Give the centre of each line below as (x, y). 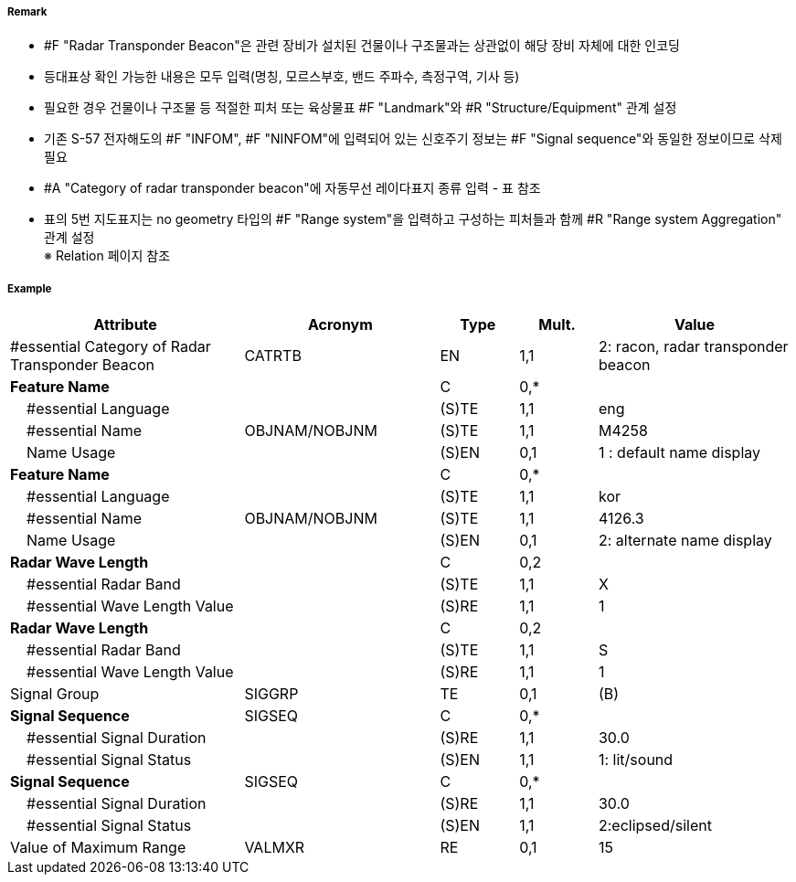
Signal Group (55, 694)
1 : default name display (679, 453)
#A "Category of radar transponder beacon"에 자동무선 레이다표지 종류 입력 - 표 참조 (292, 188)
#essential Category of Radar (111, 347)
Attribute (125, 325)
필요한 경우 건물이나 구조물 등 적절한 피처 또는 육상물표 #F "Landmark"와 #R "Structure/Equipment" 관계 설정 (361, 108)
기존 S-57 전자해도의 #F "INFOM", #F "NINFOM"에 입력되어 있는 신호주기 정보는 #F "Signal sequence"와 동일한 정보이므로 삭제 (413, 139)
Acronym (340, 325)
